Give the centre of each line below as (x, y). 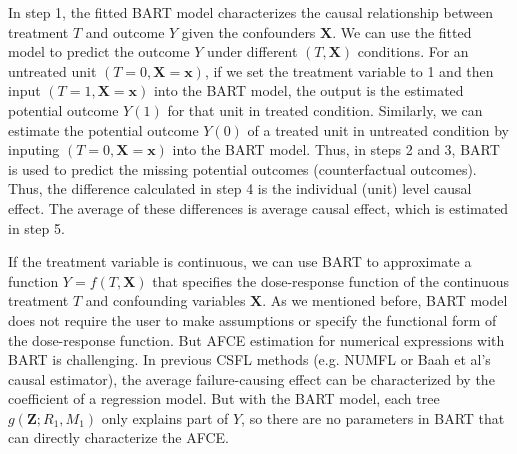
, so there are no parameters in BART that (373, 417)
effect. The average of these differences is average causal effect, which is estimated (258, 207)
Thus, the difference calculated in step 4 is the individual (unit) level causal (240, 188)
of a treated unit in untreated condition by (378, 129)
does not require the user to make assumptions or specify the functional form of (252, 319)
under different (252, 51)
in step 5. (36, 227)
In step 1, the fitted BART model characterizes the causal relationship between (250, 12)
